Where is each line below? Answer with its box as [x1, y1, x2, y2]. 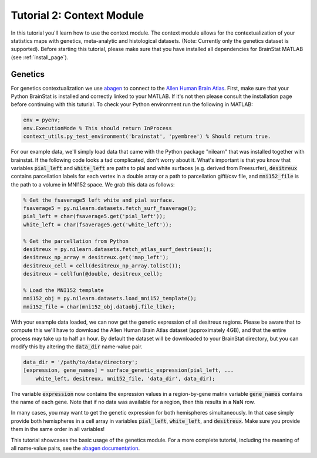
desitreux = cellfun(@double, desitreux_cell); [23, 270, 163, 277]
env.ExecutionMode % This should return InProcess [23, 125, 173, 131]
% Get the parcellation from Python [23, 238, 129, 245]
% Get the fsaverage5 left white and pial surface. [23, 196, 176, 203]
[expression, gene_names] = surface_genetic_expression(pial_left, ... [23, 367, 234, 374]
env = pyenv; [23, 117, 61, 123]
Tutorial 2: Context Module [11, 9, 144, 22]
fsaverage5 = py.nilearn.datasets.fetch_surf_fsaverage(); [23, 205, 197, 212]
